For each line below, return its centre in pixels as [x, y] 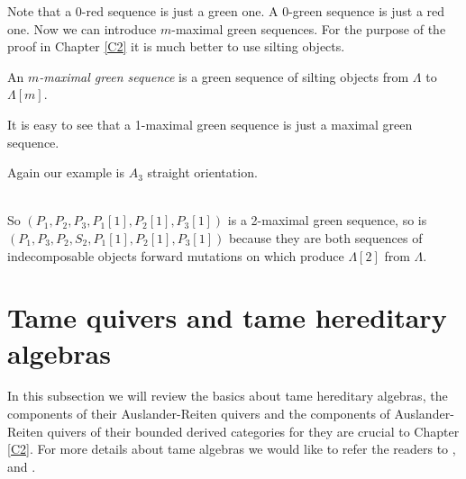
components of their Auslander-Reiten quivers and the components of [199, 414]
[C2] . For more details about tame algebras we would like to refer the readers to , [232, 449]
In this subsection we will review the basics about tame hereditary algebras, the [228, 396]
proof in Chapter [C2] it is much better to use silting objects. [176, 46]
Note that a [40, 11]
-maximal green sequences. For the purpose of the [309, 28]
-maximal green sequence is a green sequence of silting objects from [224, 76]
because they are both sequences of [325, 237]
